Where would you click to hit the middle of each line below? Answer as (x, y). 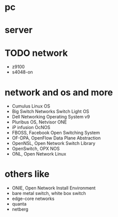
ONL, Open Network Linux (39, 154)
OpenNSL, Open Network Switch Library (53, 143)
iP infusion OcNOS (31, 127)
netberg (20, 209)
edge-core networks (33, 198)
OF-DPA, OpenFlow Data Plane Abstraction (56, 138)
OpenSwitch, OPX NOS (36, 148)
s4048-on (22, 72)
